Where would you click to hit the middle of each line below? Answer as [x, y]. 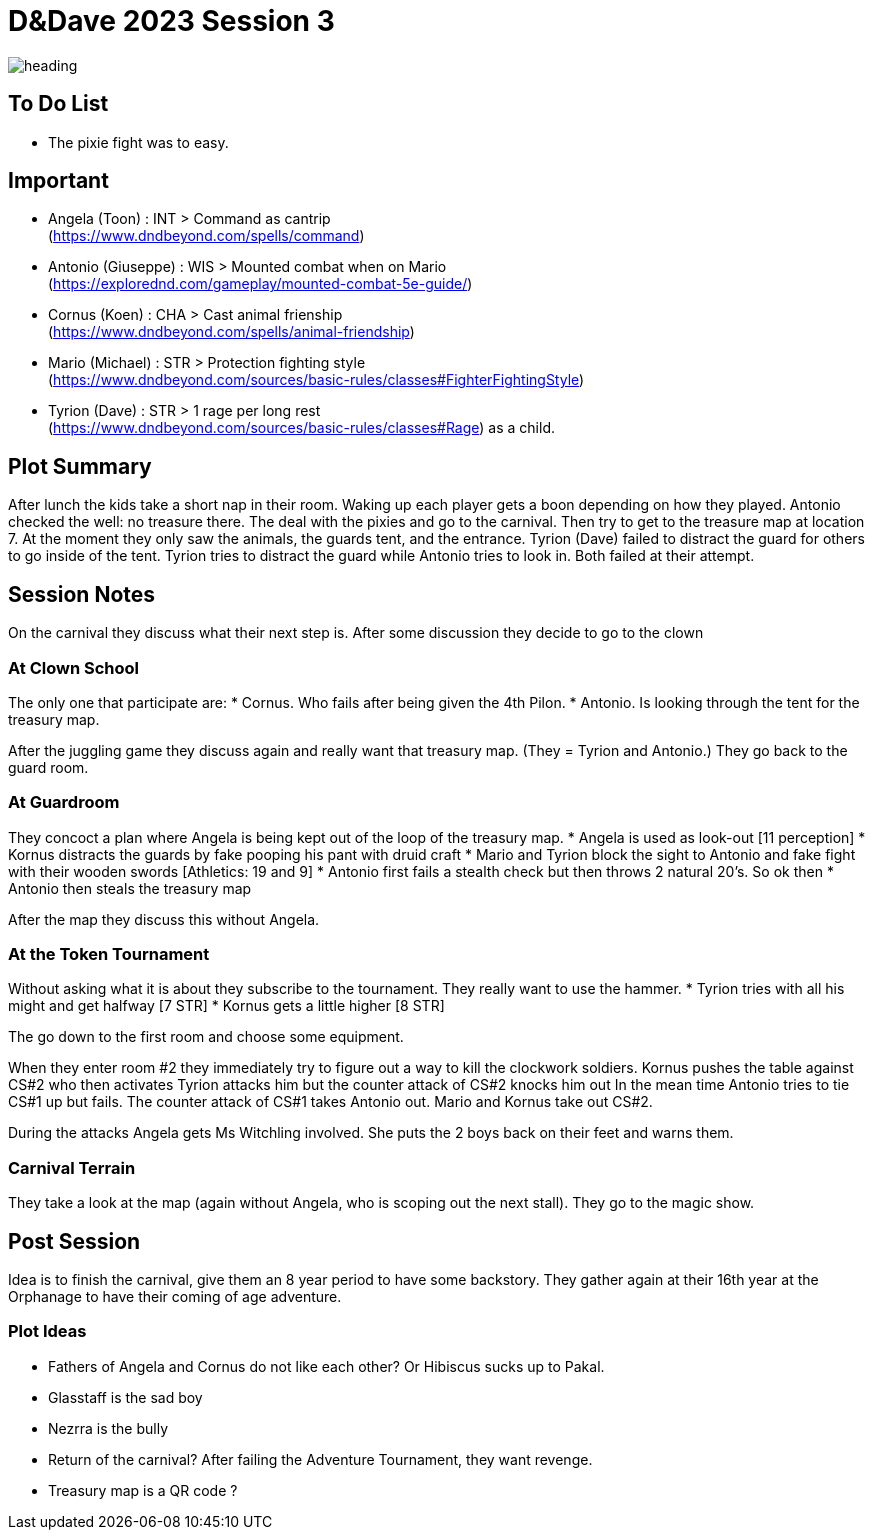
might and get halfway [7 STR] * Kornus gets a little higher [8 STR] [226, 1006]
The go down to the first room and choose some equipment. [206, 1037]
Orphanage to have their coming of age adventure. [175, 1296]
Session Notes [82, 594]
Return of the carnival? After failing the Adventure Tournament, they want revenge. [320, 1459]
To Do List [58, 104]
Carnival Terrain [72, 1167]
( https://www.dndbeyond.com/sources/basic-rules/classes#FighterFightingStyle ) [316, 380]
